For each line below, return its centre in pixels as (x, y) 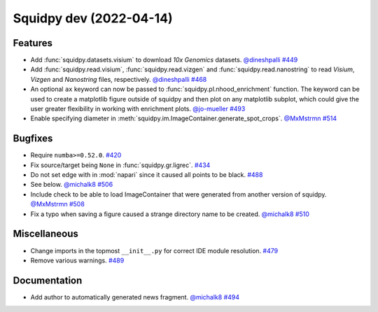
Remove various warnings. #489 (77, 260)
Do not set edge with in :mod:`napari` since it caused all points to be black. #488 (147, 175)
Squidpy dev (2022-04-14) (93, 18)
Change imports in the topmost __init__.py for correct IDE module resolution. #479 (154, 250)
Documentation (48, 280)
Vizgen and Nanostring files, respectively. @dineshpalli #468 (119, 79)
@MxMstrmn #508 (58, 204)
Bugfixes (33, 139)
